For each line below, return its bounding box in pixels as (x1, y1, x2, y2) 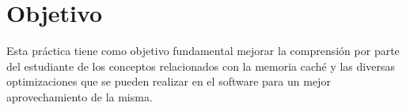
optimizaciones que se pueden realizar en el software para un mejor (6, 73, 331, 90)
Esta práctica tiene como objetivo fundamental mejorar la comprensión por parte (6, 42, 400, 59)
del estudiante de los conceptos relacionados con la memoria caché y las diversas (6, 57, 395, 74)
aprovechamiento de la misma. (6, 88, 153, 104)
